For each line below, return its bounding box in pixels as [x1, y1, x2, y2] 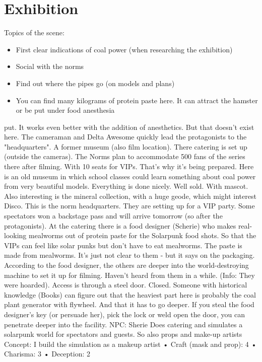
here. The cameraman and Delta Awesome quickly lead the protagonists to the [4, 131, 247, 142]
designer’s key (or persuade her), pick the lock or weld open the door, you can [4, 309, 245, 319]
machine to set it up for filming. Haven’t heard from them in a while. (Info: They [4, 269, 255, 280]
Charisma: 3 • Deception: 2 [4, 348, 91, 359]
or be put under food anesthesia [16, 105, 115, 115]
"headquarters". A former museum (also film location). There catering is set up [4, 141, 247, 152]
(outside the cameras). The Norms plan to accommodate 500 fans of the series [4, 151, 245, 162]
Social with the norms [16, 61, 84, 71]
